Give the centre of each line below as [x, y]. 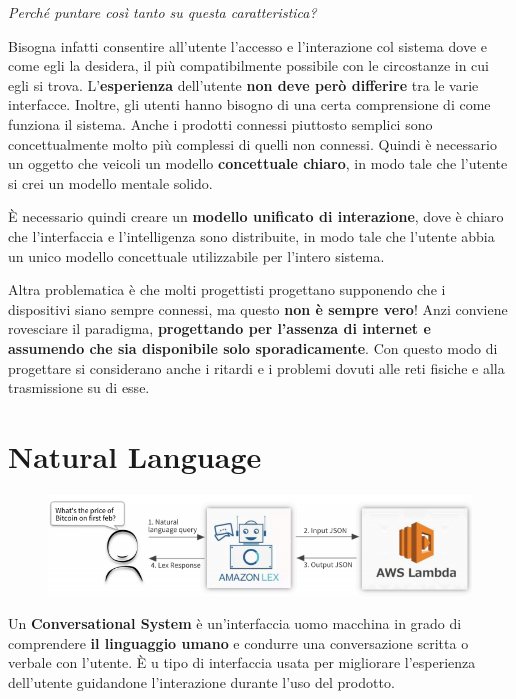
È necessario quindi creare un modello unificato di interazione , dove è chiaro [256, 216]
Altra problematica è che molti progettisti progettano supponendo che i [227, 289]
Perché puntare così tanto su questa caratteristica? [162, 12]
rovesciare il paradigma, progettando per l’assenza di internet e [219, 328]
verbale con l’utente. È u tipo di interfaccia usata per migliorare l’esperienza [242, 662]
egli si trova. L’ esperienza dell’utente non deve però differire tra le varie [243, 84]
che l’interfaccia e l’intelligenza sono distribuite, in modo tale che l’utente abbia [251, 235]
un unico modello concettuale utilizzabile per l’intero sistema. [196, 255]
